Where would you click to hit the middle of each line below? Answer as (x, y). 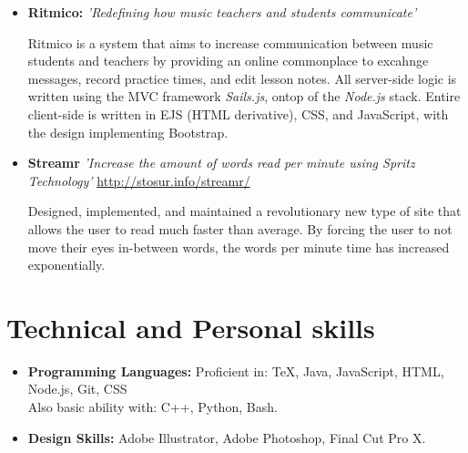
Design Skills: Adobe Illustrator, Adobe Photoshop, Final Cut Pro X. (227, 437)
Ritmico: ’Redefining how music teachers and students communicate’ (222, 12)
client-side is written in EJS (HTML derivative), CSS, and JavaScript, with (238, 113)
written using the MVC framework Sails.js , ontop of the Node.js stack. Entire (244, 96)
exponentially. (66, 265)
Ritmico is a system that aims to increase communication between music (230, 42)
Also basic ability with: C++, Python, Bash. (153, 407)
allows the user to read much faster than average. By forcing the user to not (240, 228)
